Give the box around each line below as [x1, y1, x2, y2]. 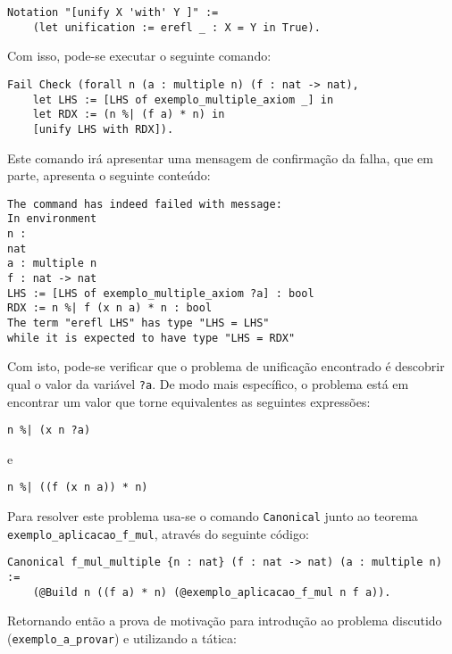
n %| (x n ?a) [7, 424, 91, 437]
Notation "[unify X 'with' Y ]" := [7, 6, 219, 19]
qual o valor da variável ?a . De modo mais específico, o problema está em [7, 374, 409, 393]
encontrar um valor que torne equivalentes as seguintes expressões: [7, 392, 371, 410]
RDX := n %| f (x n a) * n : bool [7, 302, 213, 315]
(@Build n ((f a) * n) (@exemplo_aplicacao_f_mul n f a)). [32, 585, 391, 599]
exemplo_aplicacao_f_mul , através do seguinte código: [7, 524, 309, 542]
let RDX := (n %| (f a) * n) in [32, 108, 225, 121]
